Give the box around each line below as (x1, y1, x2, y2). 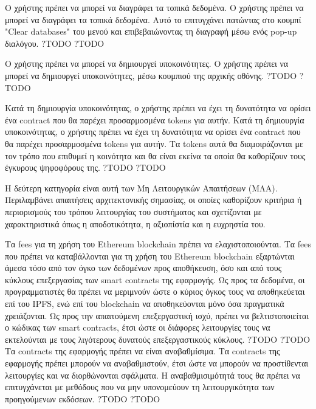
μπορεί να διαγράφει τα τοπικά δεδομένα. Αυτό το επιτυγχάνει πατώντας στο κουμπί (5, 13, 301, 26)
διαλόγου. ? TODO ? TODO (5, 36, 105, 49)
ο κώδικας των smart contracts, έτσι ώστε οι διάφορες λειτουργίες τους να (5, 321, 270, 334)
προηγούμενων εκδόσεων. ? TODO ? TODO (5, 392, 160, 405)
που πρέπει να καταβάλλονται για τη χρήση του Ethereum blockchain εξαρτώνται (5, 249, 295, 262)
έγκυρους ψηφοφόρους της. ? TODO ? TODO (5, 161, 166, 174)
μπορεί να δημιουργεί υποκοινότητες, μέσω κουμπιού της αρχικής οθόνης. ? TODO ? (5, 69, 304, 81)
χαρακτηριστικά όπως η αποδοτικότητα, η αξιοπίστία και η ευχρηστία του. (5, 217, 266, 230)
